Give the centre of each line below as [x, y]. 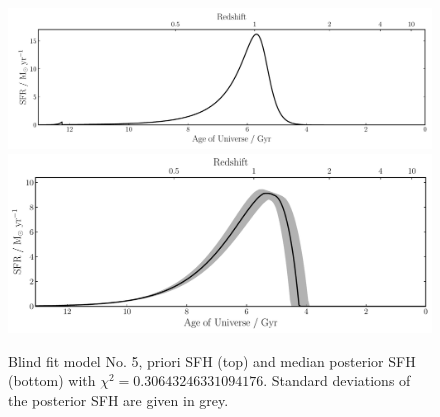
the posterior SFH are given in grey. [118, 399]
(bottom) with [52, 380]
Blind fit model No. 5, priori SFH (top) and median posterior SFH [212, 360]
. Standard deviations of [337, 380]
